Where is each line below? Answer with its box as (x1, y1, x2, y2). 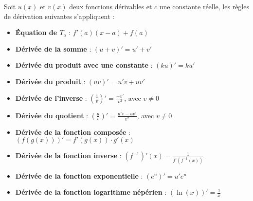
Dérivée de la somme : (15, 43, 91, 54)
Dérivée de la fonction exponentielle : (15, 170, 143, 181)
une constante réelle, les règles (159, 1, 249, 11)
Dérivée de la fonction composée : (15, 127, 131, 137)
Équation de (15, 27, 57, 37)
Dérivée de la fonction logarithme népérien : (15, 187, 167, 197)
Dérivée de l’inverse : (15, 92, 87, 103)
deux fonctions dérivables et (69, 1, 152, 11)
